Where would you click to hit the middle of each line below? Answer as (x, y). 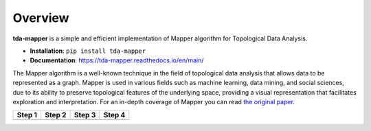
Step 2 (56, 115)
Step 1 (27, 115)
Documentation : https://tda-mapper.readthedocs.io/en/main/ (117, 60)
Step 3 (85, 115)
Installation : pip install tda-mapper (88, 51)
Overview (41, 18)
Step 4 (114, 115)
